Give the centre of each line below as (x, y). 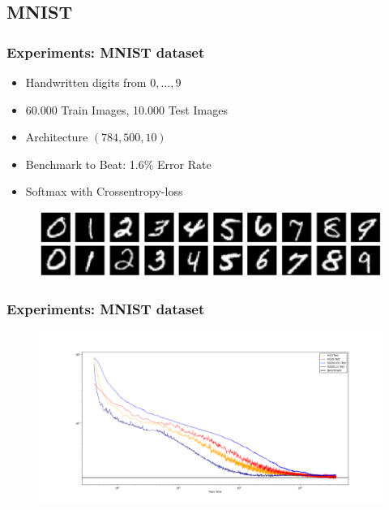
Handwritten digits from (86, 82)
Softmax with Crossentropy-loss (104, 191)
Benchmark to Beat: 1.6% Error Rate (118, 164)
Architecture (57, 137)
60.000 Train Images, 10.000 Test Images (126, 109)
